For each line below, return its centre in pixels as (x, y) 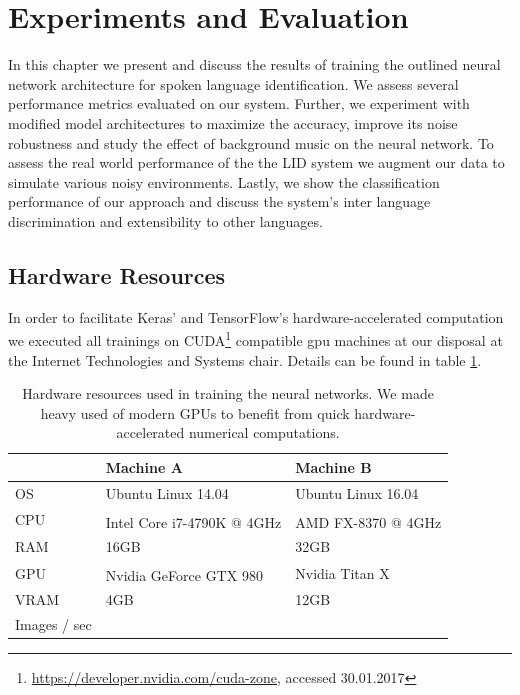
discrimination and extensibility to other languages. (165, 220)
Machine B (333, 466)
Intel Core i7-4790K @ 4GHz (193, 521)
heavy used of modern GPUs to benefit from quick (195, 412)
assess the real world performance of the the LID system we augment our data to (256, 162)
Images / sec (53, 624)
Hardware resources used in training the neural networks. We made (228, 393)
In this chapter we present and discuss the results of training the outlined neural (254, 64)
